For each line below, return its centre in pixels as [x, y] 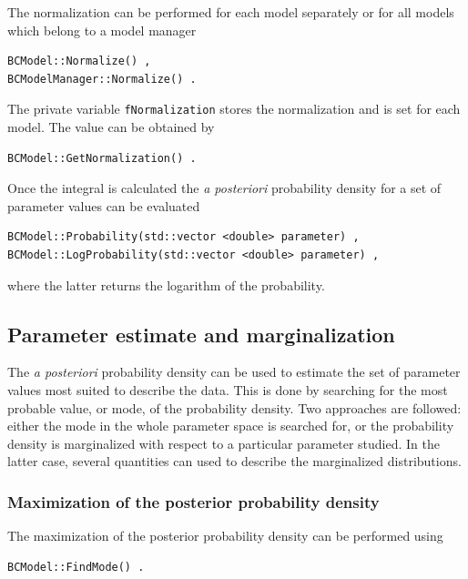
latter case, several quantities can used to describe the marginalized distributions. [234, 461]
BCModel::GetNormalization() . [102, 158]
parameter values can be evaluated [104, 205]
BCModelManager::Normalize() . [102, 79]
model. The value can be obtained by [111, 127]
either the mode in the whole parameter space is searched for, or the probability [231, 426]
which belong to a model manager [102, 30]
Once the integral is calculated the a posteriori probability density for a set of [224, 188]
